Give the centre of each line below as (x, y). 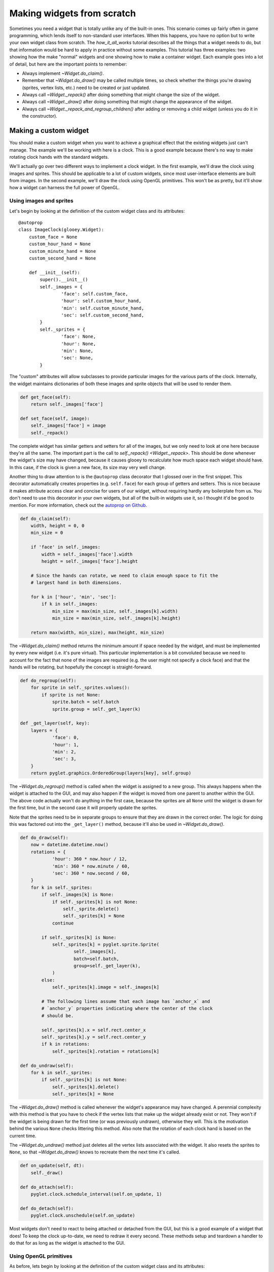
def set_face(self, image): (55, 418)
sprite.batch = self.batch (85, 702)
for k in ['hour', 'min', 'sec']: (74, 597)
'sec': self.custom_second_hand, (103, 315)
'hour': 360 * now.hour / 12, (90, 859)
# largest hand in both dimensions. (76, 583)
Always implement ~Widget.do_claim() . (63, 73)
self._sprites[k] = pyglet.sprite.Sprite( (106, 944)
